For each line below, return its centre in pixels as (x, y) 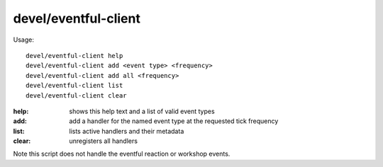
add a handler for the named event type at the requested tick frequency (174, 121)
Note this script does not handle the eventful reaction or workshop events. (122, 154)
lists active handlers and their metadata (127, 131)
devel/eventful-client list (74, 86)
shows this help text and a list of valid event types (142, 111)
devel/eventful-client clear (76, 95)
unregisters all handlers (104, 141)
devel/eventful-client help (74, 56)
